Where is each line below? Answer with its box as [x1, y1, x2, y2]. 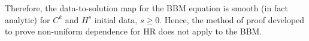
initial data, [94, 13, 138, 26]
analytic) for [5, 13, 50, 26]
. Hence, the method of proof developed [159, 13, 305, 26]
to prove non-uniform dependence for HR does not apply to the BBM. [5, 25, 262, 37]
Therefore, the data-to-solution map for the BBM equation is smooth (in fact [5, 2, 288, 14]
